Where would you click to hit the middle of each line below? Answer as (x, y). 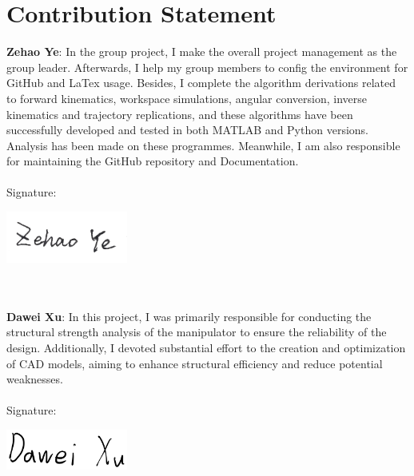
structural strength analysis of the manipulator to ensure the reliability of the (197, 332)
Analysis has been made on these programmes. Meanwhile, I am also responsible (203, 145)
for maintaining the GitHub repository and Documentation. (153, 161)
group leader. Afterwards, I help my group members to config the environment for (207, 67)
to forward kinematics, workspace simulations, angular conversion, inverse (187, 98)
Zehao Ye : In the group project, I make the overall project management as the (202, 52)
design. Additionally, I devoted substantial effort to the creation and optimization (206, 347)
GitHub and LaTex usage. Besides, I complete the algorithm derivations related (201, 83)
